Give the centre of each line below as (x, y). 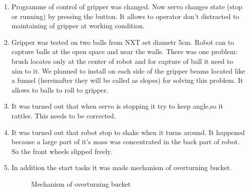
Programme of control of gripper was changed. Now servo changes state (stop (127, 6)
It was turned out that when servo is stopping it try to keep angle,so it (117, 106)
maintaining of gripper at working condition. (78, 26)
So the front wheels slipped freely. (62, 151)
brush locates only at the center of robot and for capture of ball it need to (122, 61)
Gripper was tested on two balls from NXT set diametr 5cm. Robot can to (123, 42)
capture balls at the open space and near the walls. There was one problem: (124, 51)
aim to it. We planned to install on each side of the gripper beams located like (128, 70)
